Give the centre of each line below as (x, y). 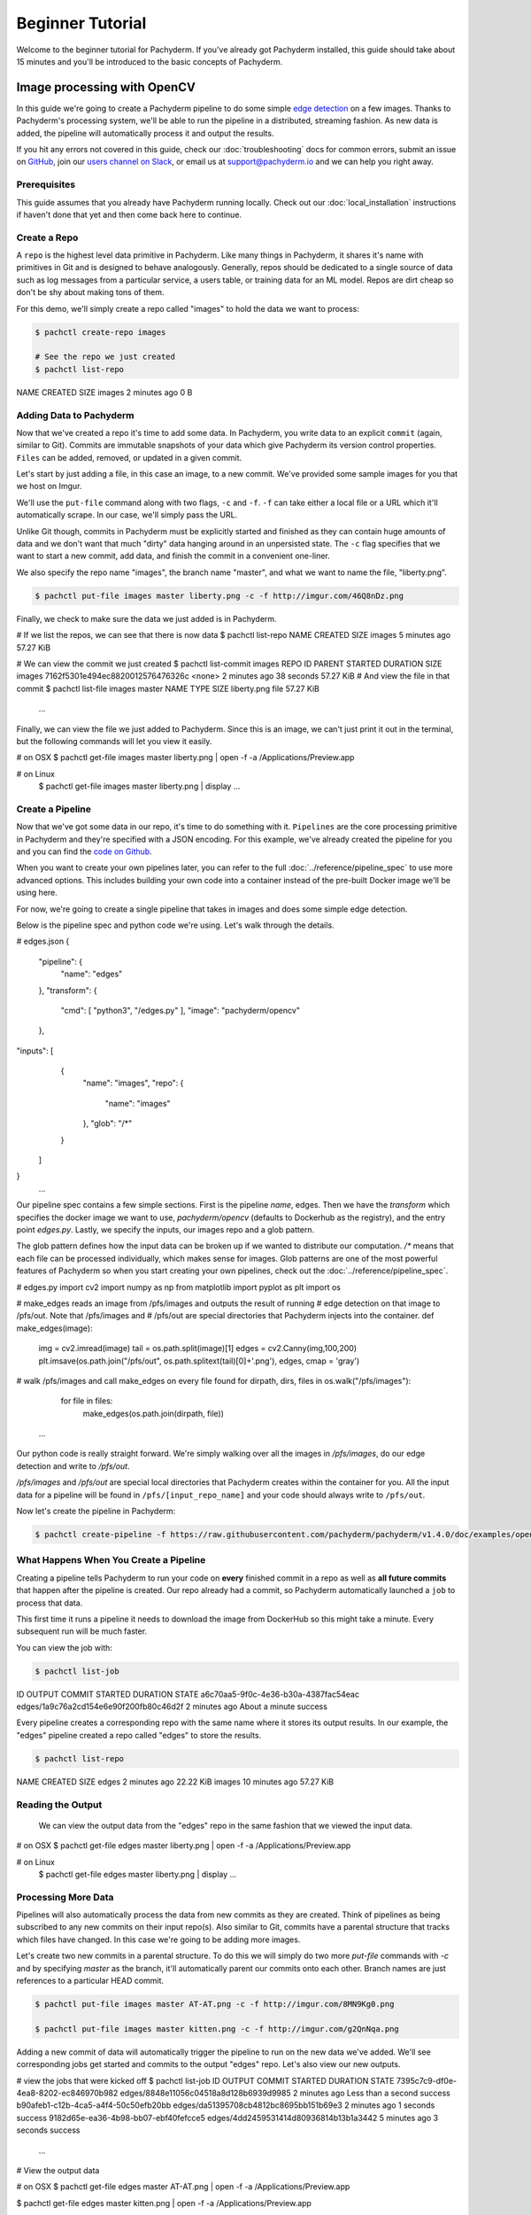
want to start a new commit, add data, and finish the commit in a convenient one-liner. (173, 556)
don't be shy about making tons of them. (90, 292)
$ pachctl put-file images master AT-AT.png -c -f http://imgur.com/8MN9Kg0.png (215, 2004)
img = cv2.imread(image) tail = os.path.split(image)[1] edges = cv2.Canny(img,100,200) (198, 1348)
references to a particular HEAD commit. (90, 1981)
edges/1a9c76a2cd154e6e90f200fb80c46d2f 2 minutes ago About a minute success (172, 1706)
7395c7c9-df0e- (427, 2080)
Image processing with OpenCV (106, 87)
